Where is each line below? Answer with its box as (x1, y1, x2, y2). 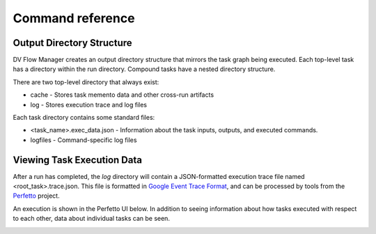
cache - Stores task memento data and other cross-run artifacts (30, 91, 214, 99)
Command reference (13, 10, 135, 26)
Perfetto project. (13, 192, 60, 200)
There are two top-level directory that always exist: (13, 77, 159, 86)
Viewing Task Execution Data (13, 154, 143, 166)
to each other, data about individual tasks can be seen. (13, 214, 171, 223)
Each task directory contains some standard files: (13, 114, 155, 122)
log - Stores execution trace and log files (30, 100, 148, 109)
